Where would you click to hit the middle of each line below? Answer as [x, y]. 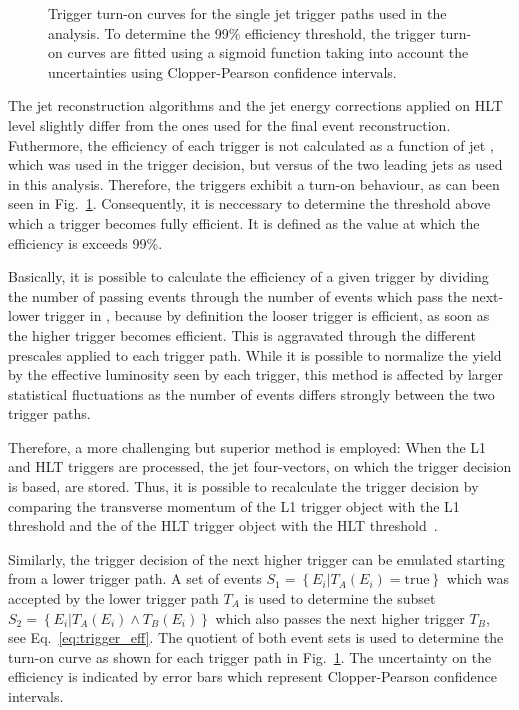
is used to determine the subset [340, 598]
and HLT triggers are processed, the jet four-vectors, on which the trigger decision [260, 466]
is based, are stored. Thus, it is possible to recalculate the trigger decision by [243, 486]
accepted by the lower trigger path [113, 598]
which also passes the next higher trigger [340, 617]
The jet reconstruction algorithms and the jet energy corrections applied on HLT [255, 105]
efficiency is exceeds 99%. [85, 242]
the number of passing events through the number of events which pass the [238, 295]
